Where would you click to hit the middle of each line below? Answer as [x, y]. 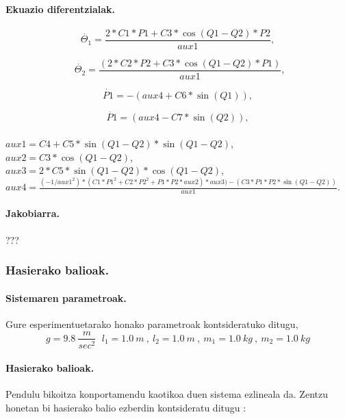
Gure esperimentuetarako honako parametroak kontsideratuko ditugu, [152, 323]
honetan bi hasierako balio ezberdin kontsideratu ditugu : [126, 407]
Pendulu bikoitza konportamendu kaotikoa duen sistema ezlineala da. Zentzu [167, 394]
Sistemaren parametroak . [66, 297]
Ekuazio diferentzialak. [61, 9]
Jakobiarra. [33, 213]
